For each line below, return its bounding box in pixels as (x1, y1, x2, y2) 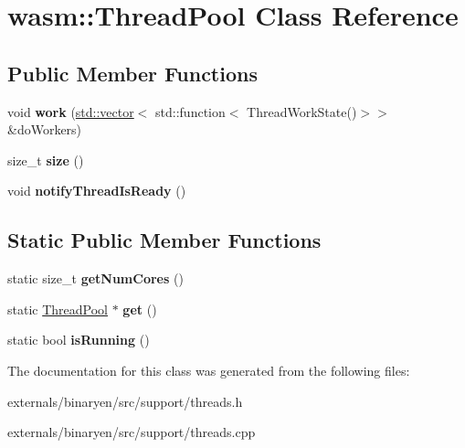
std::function (155, 101, 226, 121)
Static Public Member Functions (7, 226, 322, 254)
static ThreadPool (7, 299, 108, 318)
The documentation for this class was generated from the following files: (7, 360, 410, 379)
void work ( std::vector (7, 101, 134, 121)
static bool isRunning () (7, 330, 150, 349)
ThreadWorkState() (247, 101, 357, 121)
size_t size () (7, 150, 84, 169)
